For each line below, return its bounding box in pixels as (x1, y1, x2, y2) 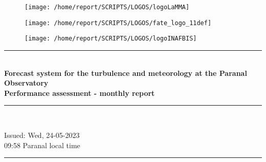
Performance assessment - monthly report (4, 87, 155, 98)
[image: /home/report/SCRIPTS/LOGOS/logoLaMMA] (25, 4, 190, 11)
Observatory (4, 77, 49, 88)
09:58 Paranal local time (4, 139, 80, 150)
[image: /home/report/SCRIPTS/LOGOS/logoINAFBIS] (25, 35, 197, 43)
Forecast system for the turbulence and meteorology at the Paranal (4, 67, 247, 78)
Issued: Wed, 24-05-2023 (4, 129, 80, 140)
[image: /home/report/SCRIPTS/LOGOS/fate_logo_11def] (25, 19, 212, 27)
